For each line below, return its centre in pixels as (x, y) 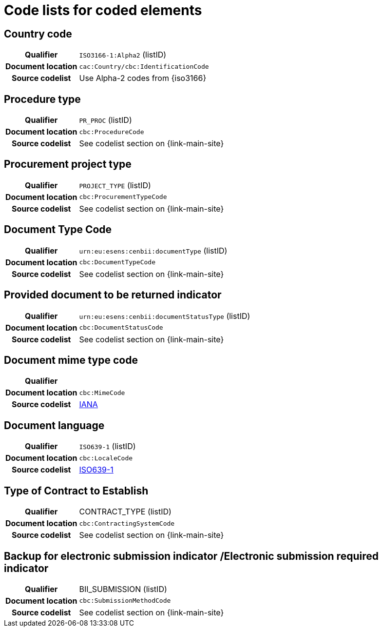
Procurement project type (68, 164)
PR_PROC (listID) (105, 120)
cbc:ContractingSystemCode (127, 523)
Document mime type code (71, 360)
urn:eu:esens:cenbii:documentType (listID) (153, 250)
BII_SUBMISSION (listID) (123, 589)
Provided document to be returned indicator (113, 295)
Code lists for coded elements (103, 10)
